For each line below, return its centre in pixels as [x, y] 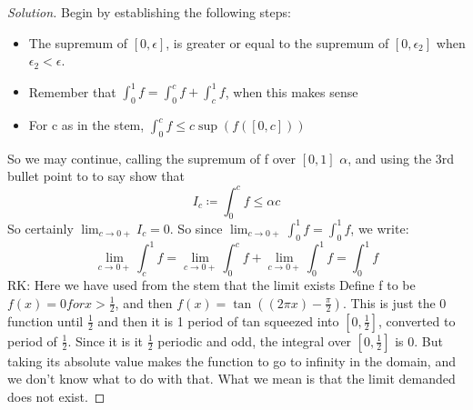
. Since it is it [105, 340]
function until [45, 320]
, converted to [417, 320]
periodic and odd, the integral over [255, 340]
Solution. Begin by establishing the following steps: [149, 12]
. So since [196, 228]
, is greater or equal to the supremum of [277, 42]
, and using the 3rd [401, 158]
